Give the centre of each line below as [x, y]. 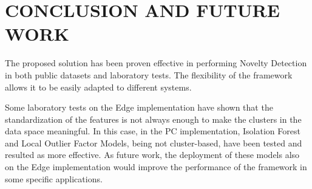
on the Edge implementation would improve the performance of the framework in [156, 167]
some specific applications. [54, 178]
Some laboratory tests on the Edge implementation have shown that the [139, 107]
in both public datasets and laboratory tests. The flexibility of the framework [149, 74]
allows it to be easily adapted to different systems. [98, 87]
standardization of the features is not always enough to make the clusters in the [153, 119]
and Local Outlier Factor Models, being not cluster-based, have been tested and [154, 143]
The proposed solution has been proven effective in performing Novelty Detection [156, 63]
